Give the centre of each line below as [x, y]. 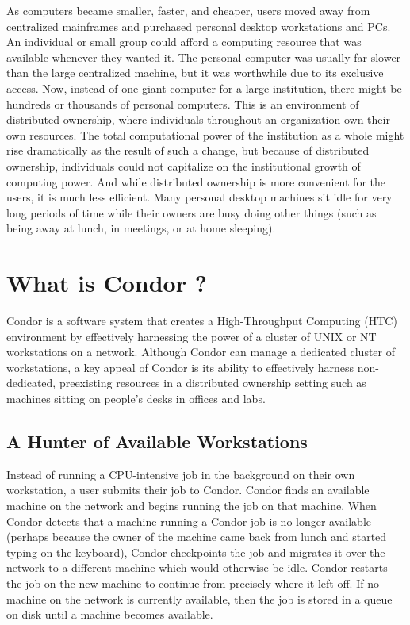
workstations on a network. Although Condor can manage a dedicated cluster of [201, 352]
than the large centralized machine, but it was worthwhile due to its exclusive [195, 73]
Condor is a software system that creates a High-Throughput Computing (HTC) [202, 321]
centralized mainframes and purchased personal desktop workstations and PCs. [199, 26]
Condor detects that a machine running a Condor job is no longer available [189, 521]
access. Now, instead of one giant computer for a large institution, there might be [204, 88]
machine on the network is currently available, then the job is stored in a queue [199, 598]
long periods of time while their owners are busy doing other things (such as [192, 212]
